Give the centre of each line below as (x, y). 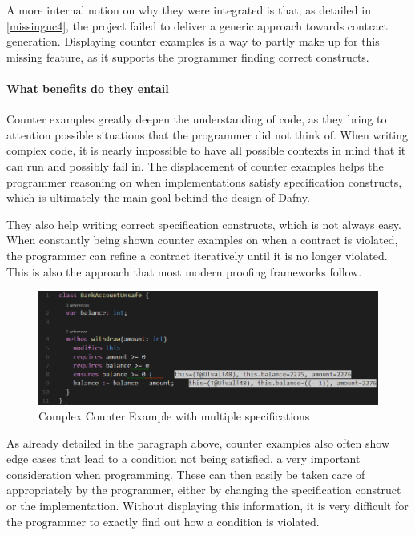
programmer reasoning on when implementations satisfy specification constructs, (204, 181)
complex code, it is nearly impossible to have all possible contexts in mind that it (206, 150)
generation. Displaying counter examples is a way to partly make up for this (193, 41)
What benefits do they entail (88, 88)
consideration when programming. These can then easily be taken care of (186, 474)
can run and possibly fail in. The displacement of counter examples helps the (195, 165)
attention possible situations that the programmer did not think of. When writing (207, 134)
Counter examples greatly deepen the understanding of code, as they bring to (197, 119)
